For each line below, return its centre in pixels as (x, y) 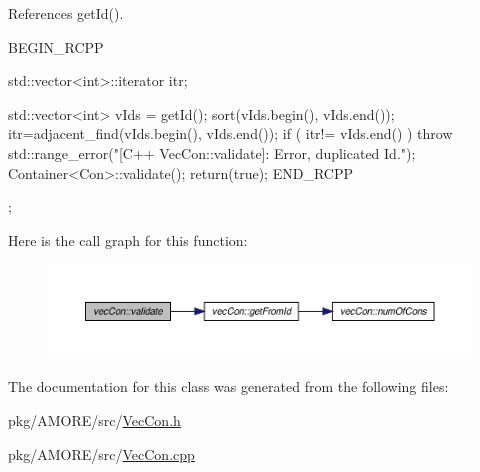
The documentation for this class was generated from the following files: (228, 386)
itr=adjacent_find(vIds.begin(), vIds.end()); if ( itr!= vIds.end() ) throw (230, 133)
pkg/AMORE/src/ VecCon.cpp (101, 453)
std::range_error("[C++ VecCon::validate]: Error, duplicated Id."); (212, 152)
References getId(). (66, 13)
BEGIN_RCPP (56, 46)
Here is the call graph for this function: (128, 239)
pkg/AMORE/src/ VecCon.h (94, 420)
